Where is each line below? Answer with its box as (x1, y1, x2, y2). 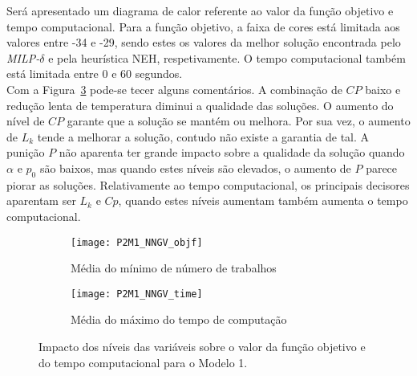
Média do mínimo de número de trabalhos (71, 260, 277, 276)
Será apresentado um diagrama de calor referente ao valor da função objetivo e (6, 2, 394, 18)
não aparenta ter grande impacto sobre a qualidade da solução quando (59, 144, 405, 161)
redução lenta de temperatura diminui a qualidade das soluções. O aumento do (6, 96, 394, 113)
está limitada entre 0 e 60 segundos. (6, 65, 183, 82)
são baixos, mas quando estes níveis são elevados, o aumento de (39, 159, 351, 176)
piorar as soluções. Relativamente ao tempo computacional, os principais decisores (6, 176, 410, 193)
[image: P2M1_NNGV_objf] (71, 236, 203, 248)
